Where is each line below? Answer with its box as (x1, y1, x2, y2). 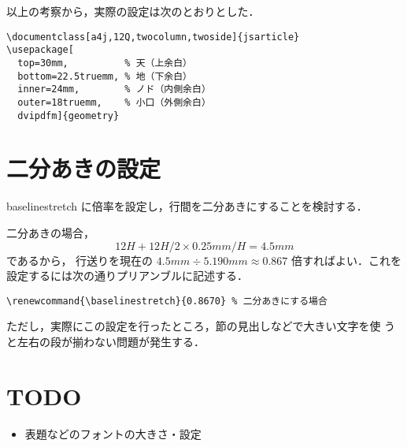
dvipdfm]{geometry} (17, 110, 120, 121)
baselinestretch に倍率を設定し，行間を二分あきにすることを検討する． (6, 198, 368, 214)
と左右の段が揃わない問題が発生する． (6, 333, 205, 349)
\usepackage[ (6, 44, 74, 56)
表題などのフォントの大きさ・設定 (24, 425, 202, 441)
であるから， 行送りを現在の (6, 251, 154, 268)
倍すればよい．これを (291, 251, 402, 268)
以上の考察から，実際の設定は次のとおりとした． (6, 3, 260, 19)
